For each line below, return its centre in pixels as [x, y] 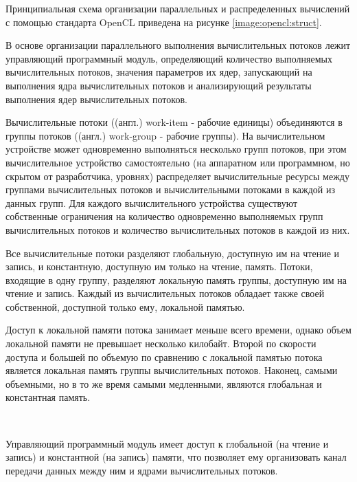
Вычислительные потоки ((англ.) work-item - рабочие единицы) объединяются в [174, 122]
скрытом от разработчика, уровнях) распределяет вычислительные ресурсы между [177, 176]
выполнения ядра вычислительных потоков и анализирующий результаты [159, 85]
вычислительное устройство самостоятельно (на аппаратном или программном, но [178, 162]
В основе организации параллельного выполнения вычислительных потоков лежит [178, 45]
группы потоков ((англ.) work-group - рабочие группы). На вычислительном [165, 135]
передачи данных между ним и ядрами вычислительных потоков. [142, 470]
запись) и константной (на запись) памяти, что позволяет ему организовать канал [176, 457]
